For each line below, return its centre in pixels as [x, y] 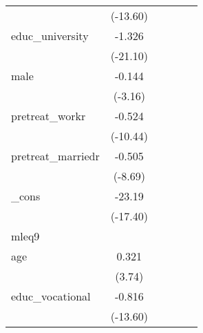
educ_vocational [51, 296]
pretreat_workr [49, 116]
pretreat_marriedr [55, 156]
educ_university [50, 36]
